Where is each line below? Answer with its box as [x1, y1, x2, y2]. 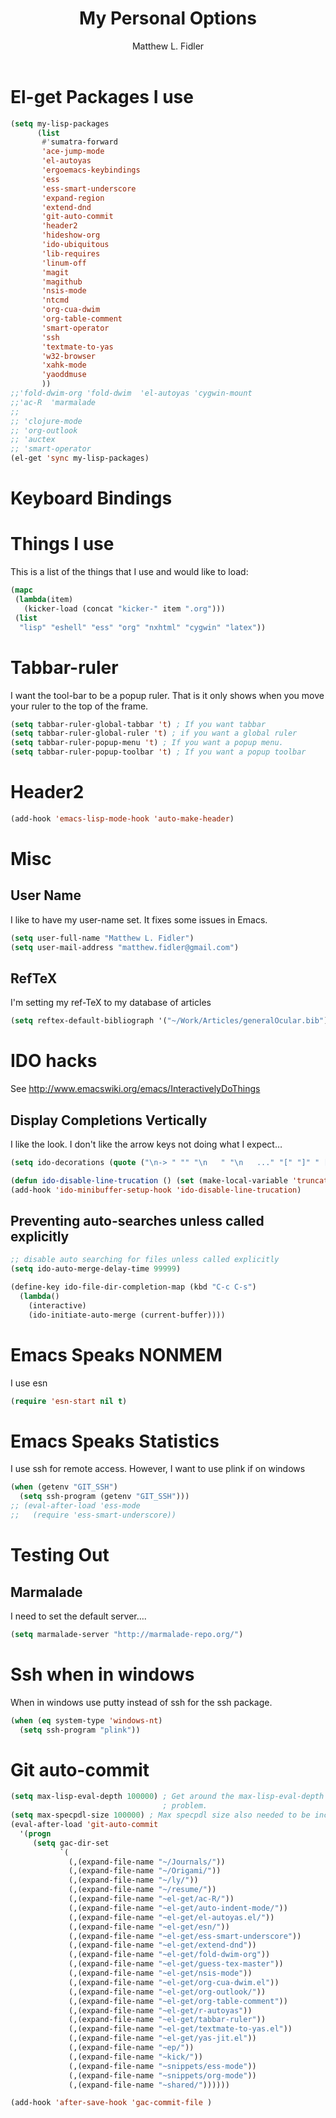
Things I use [10, 533, 115, 556]
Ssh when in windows [10, 1663, 195, 1686]
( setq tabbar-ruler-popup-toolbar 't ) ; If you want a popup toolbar [10, 747, 307, 757]
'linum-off [41, 258, 87, 268]
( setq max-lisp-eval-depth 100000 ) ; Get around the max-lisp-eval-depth [10, 1792, 325, 1802]
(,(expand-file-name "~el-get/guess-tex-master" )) [68, 1959, 284, 1969]
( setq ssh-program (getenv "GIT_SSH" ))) [19, 1492, 190, 1502]
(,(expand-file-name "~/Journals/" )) [68, 1857, 226, 1867]
